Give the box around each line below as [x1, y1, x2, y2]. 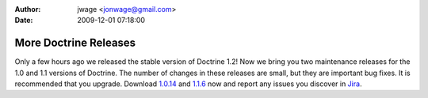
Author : [14, 5, 41, 13]
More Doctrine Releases [14, 36, 136, 50]
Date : [14, 16, 33, 25]
